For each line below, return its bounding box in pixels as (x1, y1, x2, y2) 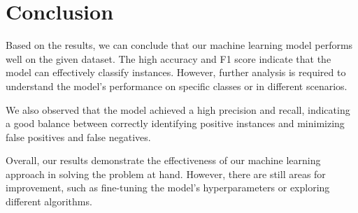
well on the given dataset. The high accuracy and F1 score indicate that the (6, 51, 331, 66)
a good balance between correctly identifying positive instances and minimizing (6, 116, 345, 131)
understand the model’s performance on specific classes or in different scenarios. (6, 78, 348, 93)
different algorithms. (6, 194, 92, 209)
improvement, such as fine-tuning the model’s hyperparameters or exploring (6, 180, 330, 195)
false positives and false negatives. (6, 129, 151, 144)
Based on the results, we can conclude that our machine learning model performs (6, 38, 353, 52)
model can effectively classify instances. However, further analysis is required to (6, 65, 346, 80)
